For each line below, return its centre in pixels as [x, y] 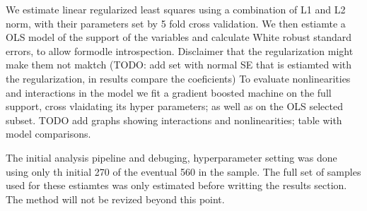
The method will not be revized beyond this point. [115, 199]
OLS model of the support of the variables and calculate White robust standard [179, 37]
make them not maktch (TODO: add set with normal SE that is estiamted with [179, 65]
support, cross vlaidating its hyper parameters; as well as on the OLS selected [174, 106]
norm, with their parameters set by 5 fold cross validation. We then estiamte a [176, 23]
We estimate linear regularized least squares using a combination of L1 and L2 [176, 9]
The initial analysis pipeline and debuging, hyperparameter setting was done [171, 157]
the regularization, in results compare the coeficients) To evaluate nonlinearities [178, 78]
